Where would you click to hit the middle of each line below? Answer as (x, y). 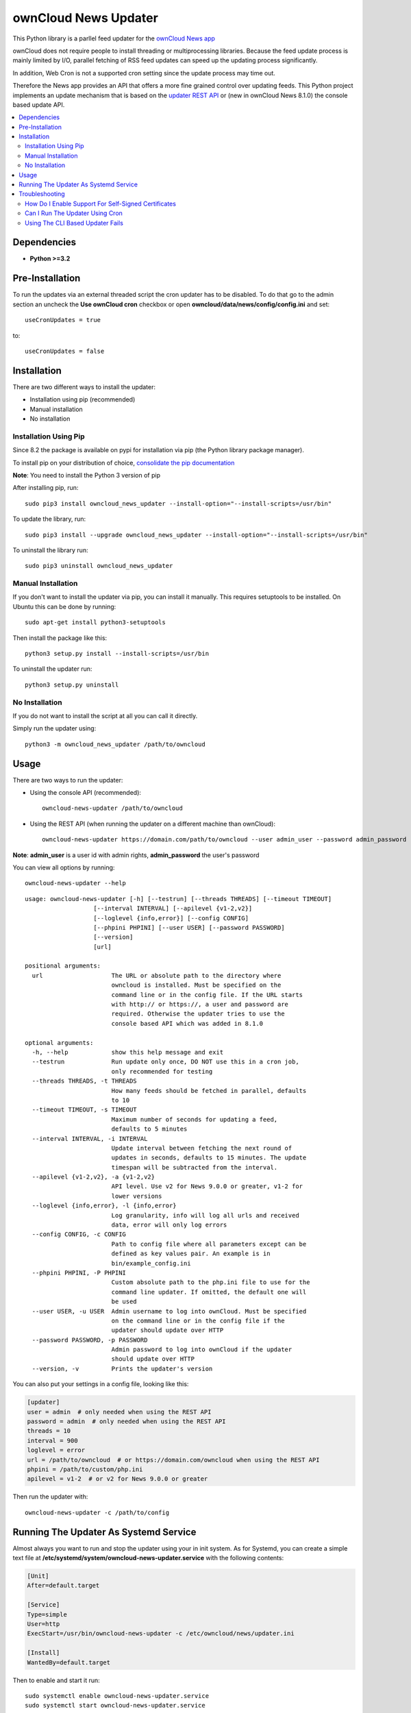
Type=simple (47, 1614)
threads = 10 (49, 1431)
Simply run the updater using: (54, 728)
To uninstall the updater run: (52, 669)
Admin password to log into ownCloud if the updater (202, 1350)
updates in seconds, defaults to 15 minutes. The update (209, 1158)
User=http (43, 1624)
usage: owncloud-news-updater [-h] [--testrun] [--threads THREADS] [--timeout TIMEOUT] (178, 899)
